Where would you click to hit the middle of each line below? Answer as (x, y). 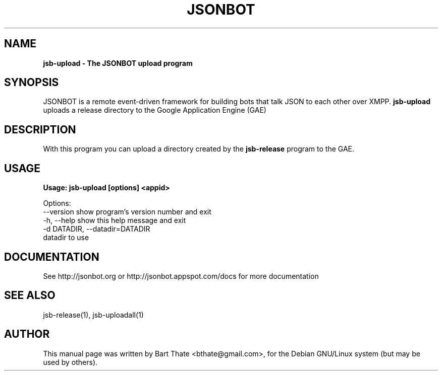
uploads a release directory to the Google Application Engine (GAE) (155, 110)
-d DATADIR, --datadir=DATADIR (97, 229)
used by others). (70, 362)
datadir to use (66, 238)
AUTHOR (27, 334)
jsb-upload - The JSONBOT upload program (118, 63)
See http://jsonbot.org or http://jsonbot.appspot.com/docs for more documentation (181, 276)
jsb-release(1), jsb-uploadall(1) (93, 315)
